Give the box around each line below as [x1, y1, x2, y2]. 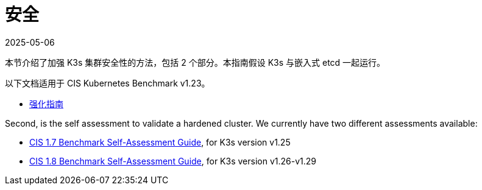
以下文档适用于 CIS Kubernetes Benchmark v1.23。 [5, 77, 210, 88]
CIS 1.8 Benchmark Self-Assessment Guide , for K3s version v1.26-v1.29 [29, 155, 316, 166]
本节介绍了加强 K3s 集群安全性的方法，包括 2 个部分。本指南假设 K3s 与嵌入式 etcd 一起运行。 [5, 57, 386, 68]
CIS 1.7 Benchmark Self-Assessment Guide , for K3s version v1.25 [29, 136, 291, 147]
